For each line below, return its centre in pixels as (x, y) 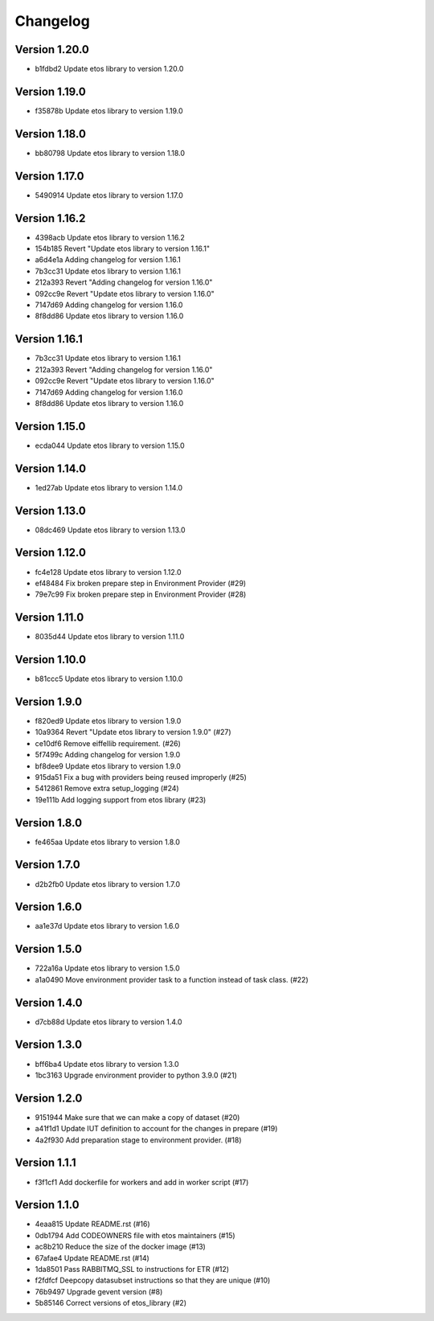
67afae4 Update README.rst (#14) (92, 1257)
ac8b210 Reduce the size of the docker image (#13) (121, 1247)
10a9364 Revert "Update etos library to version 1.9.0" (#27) (133, 732)
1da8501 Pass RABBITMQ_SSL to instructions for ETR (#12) (132, 1270)
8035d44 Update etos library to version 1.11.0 (110, 637)
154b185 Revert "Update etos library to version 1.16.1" (123, 248)
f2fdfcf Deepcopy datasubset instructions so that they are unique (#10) (153, 1280)
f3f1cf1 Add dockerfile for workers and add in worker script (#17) (142, 1182)
